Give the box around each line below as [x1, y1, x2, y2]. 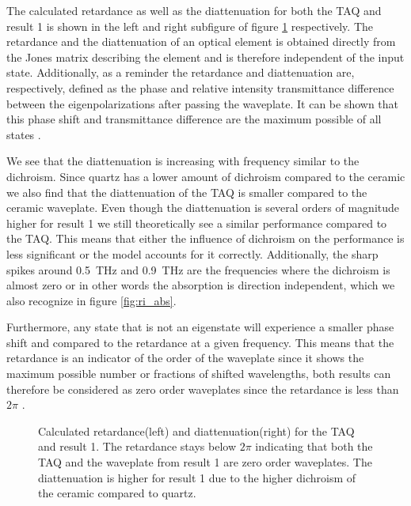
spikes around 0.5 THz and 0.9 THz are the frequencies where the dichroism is [6, 261, 390, 278]
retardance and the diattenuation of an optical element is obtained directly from [6, 33, 396, 50]
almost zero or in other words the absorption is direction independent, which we [6, 277, 395, 293]
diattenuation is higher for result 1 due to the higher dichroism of [38, 469, 356, 485]
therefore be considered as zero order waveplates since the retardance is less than [6, 380, 399, 397]
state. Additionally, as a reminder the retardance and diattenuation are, [6, 64, 355, 81]
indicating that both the [255, 438, 373, 455]
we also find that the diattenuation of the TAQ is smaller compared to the [6, 183, 367, 200]
